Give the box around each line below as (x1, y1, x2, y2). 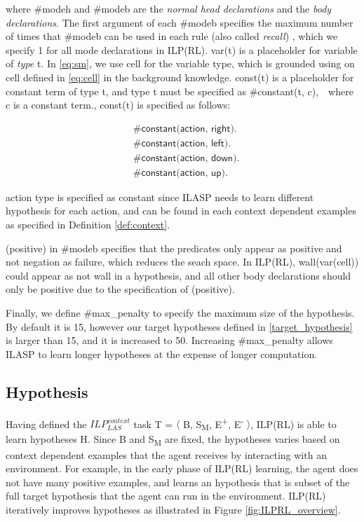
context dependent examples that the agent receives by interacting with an (6, 447, 327, 462)
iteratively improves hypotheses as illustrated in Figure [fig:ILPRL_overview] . (6, 502, 341, 516)
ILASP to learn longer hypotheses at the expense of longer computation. (6, 346, 318, 361)
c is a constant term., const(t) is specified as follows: (6, 97, 231, 112)
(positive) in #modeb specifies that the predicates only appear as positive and (6, 240, 342, 255)
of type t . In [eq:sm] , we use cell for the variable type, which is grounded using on (6, 56, 355, 71)
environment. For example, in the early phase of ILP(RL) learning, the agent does (6, 461, 358, 476)
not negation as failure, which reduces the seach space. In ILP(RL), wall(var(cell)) (6, 254, 359, 269)
